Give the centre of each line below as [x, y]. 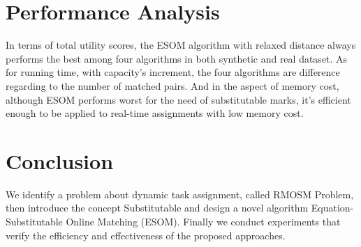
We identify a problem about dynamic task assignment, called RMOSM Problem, [180, 194]
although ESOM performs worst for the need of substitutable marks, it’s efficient [178, 99]
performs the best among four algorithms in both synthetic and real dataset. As [177, 58]
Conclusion [60, 160]
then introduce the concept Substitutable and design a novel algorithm [157, 208]
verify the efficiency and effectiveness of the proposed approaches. [146, 235]
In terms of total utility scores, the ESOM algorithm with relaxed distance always [181, 45]
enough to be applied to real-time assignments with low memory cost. [155, 113]
